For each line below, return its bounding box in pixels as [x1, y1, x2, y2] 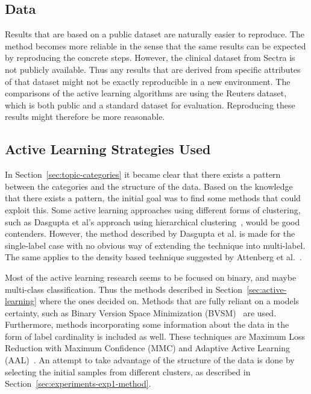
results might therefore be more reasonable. [5, 110, 165, 123]
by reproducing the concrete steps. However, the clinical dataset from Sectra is [5, 51, 295, 64]
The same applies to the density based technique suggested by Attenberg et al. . [5, 251, 302, 263]
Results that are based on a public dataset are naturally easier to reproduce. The [5, 28, 305, 40]
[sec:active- [247, 283, 287, 295]
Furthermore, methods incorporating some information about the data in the [5, 318, 289, 331]
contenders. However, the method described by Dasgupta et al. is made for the [5, 227, 295, 240]
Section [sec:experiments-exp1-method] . [5, 377, 151, 390]
